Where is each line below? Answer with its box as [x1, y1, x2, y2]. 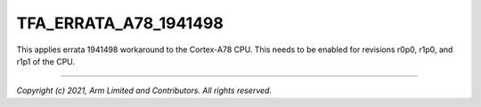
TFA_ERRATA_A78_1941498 [16, 13, 224, 33]
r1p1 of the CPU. [16, 56, 76, 66]
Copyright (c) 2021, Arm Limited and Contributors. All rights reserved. [16, 85, 272, 96]
